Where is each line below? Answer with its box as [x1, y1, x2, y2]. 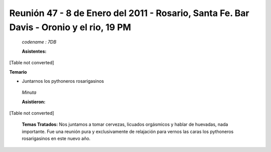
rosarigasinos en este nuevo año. [22, 135, 91, 141]
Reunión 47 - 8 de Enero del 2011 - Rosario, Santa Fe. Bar [9, 8, 249, 19]
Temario [9, 69, 27, 75]
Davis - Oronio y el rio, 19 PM [9, 22, 131, 33]
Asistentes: [22, 48, 47, 54]
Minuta [22, 89, 37, 95]
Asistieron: [22, 98, 46, 105]
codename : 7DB [22, 39, 57, 45]
